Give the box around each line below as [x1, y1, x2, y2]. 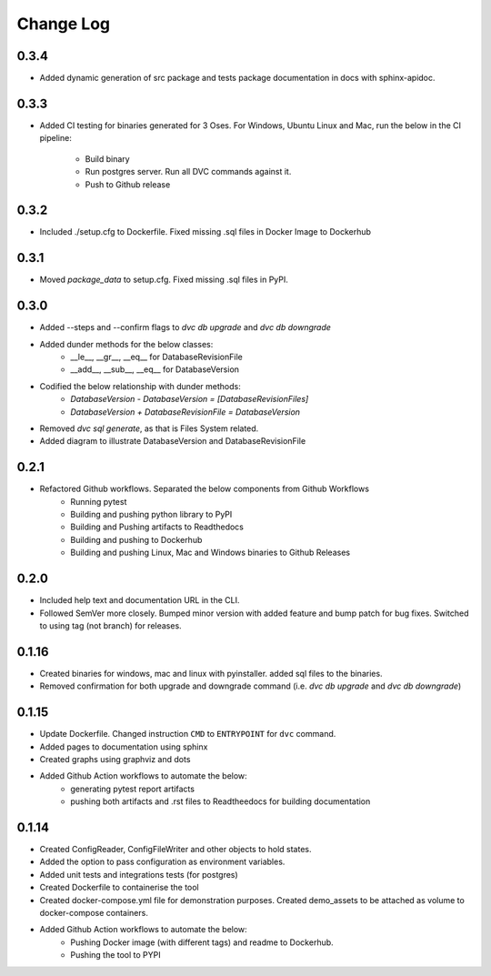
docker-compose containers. [39, 907, 149, 918]
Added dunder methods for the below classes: [39, 338, 214, 349]
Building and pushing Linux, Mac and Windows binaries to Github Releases [70, 547, 350, 558]
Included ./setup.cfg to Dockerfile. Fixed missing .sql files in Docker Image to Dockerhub [39, 226, 372, 237]
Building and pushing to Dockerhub [70, 534, 203, 545]
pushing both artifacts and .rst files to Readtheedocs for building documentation [70, 796, 371, 807]
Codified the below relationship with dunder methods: [39, 380, 241, 391]
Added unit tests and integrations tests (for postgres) [39, 869, 238, 880]
